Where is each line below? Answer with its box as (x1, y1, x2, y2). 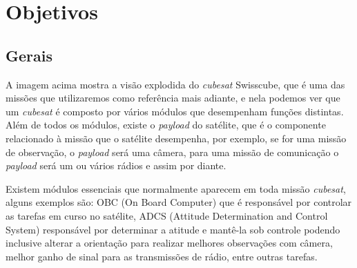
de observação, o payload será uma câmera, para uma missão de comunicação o (6, 144, 339, 159)
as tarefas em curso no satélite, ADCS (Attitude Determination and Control (6, 208, 328, 222)
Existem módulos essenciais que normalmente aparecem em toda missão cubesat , (6, 181, 346, 195)
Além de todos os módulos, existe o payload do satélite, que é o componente (6, 117, 326, 132)
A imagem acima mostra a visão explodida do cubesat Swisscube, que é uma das (6, 77, 345, 91)
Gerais (6, 44, 52, 66)
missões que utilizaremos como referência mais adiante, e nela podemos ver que (6, 90, 340, 105)
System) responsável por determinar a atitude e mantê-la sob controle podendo (6, 222, 340, 236)
